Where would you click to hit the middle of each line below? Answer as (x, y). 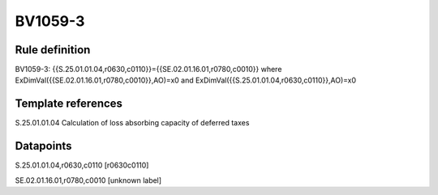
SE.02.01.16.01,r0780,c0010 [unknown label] (88, 180)
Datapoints (43, 146)
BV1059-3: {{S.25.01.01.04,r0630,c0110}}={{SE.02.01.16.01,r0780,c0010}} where (148, 70)
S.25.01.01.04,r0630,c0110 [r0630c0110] (82, 165)
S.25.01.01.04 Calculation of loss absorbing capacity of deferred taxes (132, 123)
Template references (69, 104)
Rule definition (53, 50)
